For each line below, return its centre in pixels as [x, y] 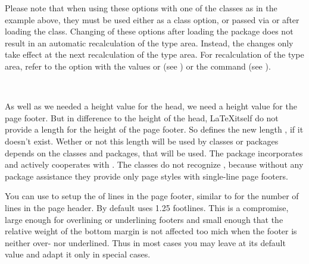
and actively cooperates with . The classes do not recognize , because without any [154, 164]
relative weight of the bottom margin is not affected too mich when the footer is [151, 231]
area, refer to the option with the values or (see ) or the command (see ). [138, 66]
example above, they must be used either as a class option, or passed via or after [152, 19]
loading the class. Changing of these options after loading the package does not [149, 31]
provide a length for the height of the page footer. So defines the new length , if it [154, 129]
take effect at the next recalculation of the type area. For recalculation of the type [154, 54]
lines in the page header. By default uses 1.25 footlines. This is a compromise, [147, 207]
